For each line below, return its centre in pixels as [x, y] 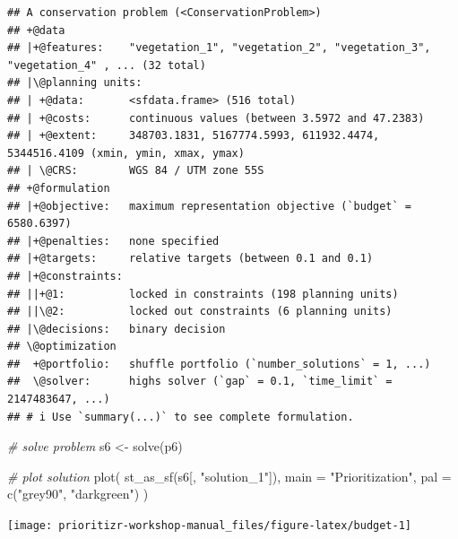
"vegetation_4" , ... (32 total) [107, 65]
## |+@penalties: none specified [113, 241]
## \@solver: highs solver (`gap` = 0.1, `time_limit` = [200, 382]
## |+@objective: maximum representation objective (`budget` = [210, 206]
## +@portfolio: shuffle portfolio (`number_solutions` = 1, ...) [219, 364]
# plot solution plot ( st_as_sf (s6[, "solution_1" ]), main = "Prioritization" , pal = [229, 476]
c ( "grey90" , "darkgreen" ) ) [78, 494]
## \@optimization [62, 347]
